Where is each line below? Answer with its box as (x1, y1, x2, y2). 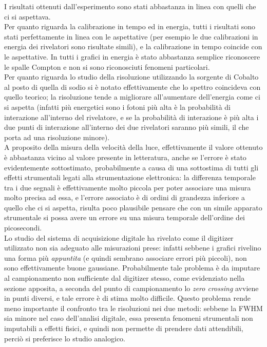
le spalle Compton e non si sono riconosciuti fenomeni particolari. (4, 61, 210, 72)
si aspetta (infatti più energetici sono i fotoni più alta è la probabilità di (4, 101, 231, 112)
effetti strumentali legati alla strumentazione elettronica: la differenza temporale (4, 172, 256, 183)
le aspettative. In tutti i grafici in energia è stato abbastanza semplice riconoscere (4, 51, 260, 62)
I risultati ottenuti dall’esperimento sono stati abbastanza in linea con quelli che (4, 1, 256, 11)
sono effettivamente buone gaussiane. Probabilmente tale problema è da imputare (4, 262, 260, 273)
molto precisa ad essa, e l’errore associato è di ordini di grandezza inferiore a (4, 192, 245, 203)
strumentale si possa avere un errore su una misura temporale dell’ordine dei (4, 212, 245, 223)
